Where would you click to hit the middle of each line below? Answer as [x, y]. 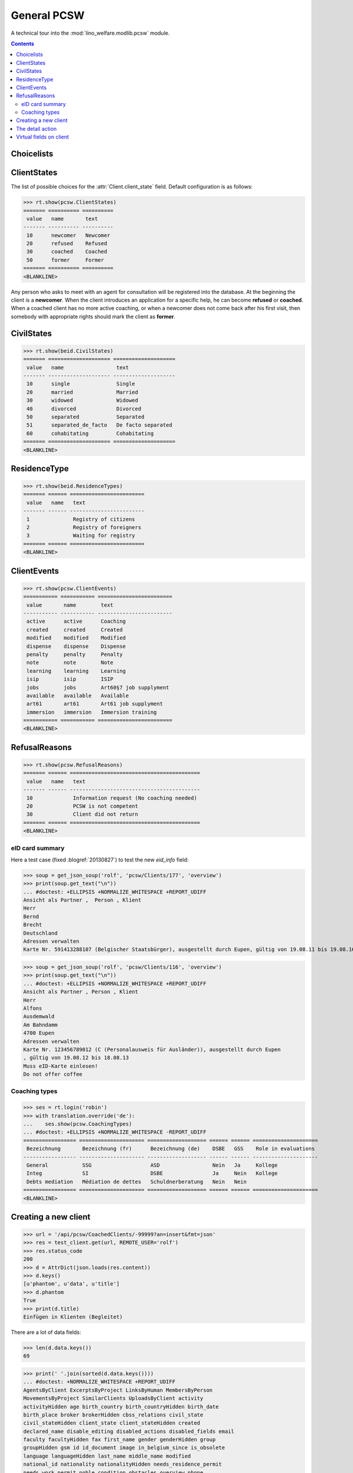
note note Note [70, 663]
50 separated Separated [86, 417]
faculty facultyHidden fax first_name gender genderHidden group [119, 1440]
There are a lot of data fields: [46, 1332]
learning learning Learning [76, 671]
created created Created [75, 630]
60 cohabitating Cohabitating [90, 433]
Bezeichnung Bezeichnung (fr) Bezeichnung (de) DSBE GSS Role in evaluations [171, 1149]
